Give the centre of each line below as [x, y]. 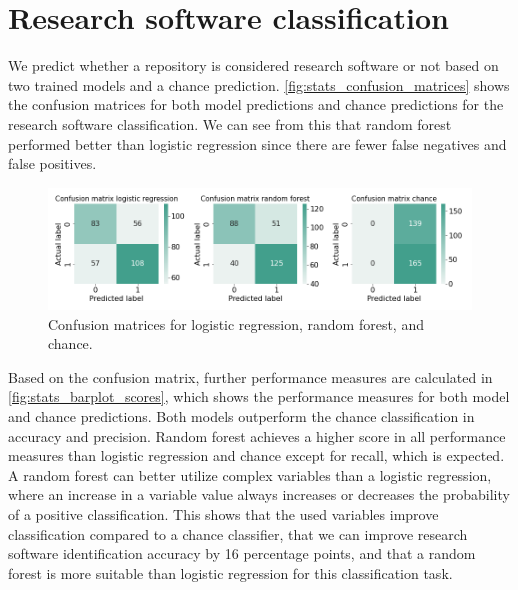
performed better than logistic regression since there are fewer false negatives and [257, 143]
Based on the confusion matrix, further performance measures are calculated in [250, 376]
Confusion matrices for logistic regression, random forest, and [236, 323]
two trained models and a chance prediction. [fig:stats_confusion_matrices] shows [259, 84]
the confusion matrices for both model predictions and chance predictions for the [256, 104]
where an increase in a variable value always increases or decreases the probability [259, 494]
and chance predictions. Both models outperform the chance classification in [241, 415]
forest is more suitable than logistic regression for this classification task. [230, 572]
